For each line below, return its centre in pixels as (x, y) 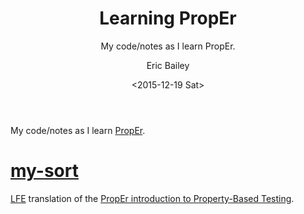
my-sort (44, 171)
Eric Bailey (168, 65)
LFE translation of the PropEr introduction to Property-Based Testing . (152, 198)
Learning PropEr (168, 18)
